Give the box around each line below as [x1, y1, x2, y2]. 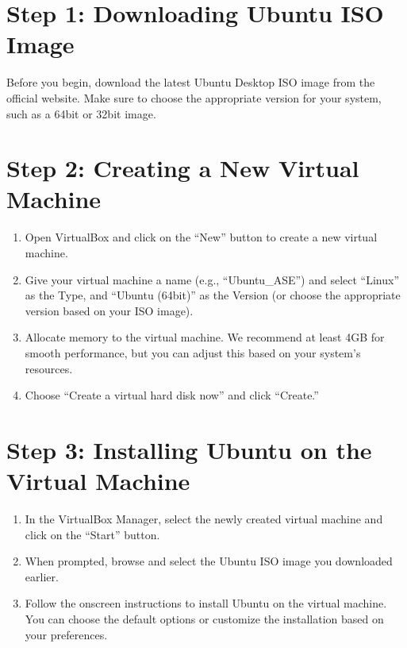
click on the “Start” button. [25, 526, 160, 542]
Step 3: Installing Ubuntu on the [6, 433, 372, 465]
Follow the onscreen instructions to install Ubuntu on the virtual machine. [25, 595, 387, 611]
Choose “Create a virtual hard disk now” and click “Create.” [25, 387, 319, 403]
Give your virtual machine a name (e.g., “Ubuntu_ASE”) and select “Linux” [25, 271, 400, 287]
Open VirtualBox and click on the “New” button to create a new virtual [25, 229, 378, 245]
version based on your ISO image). [25, 302, 194, 318]
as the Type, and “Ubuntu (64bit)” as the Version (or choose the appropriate [25, 287, 401, 303]
